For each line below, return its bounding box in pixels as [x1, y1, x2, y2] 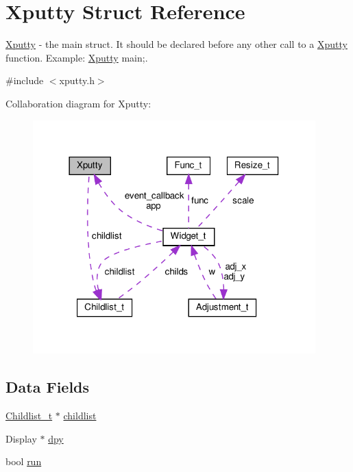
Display [5, 431, 37, 445]
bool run [5, 454, 42, 469]
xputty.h [59, 73, 95, 88]
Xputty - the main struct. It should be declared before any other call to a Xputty [5, 37, 348, 51]
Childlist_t [5, 408, 53, 422]
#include [5, 73, 44, 88]
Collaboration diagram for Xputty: [5, 96, 151, 110]
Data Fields [5, 376, 90, 397]
